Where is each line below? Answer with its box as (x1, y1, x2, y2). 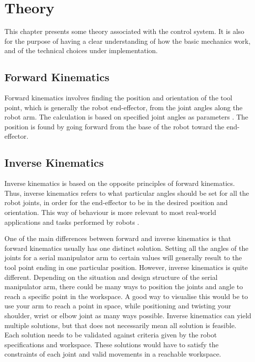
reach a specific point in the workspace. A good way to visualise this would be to (4, 291, 248, 301)
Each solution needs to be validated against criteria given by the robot (4, 330, 217, 340)
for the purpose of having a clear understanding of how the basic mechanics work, (4, 35, 251, 46)
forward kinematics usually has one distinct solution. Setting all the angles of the (4, 242, 249, 253)
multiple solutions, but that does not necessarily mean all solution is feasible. (4, 320, 236, 330)
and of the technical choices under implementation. (4, 45, 158, 56)
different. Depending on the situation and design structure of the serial (4, 271, 218, 282)
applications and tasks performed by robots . (4, 216, 140, 227)
